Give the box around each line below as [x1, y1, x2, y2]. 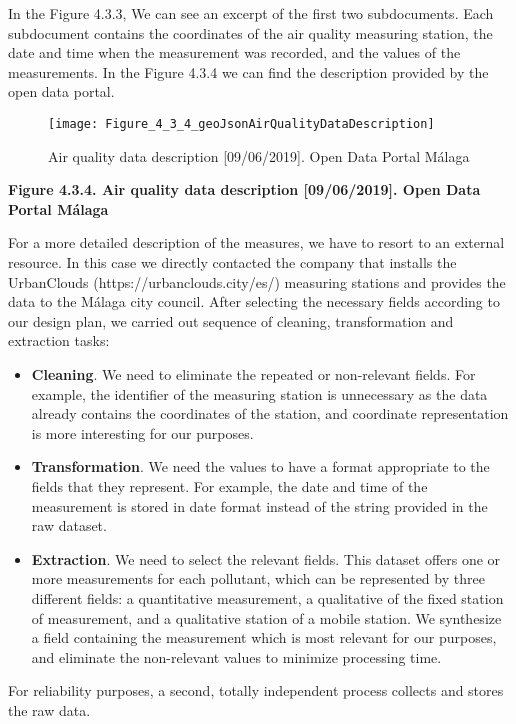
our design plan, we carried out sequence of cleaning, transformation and [8, 310, 454, 331]
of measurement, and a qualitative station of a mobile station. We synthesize [31, 607, 502, 628]
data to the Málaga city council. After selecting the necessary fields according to [8, 291, 500, 312]
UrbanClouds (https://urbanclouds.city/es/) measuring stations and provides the [8, 271, 506, 292]
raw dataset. [31, 515, 107, 536]
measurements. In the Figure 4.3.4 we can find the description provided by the [8, 61, 489, 82]
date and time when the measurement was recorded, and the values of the [8, 42, 461, 63]
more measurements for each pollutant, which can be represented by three [31, 568, 485, 589]
